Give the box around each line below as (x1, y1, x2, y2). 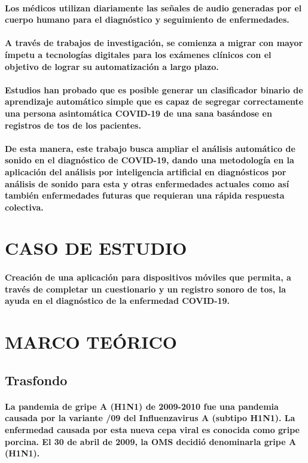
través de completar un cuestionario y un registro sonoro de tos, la (5, 282, 286, 295)
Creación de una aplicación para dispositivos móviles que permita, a (5, 271, 291, 284)
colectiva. (5, 200, 44, 213)
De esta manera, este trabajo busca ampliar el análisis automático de (5, 142, 295, 154)
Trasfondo (5, 370, 68, 389)
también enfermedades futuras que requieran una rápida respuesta (5, 189, 285, 202)
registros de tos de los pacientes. (5, 118, 141, 131)
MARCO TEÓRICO (5, 330, 177, 354)
